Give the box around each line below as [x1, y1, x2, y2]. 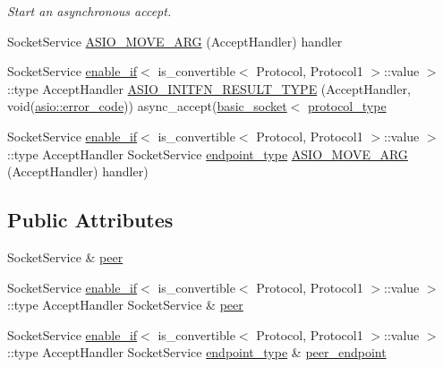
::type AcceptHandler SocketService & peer [7, 295, 243, 314]
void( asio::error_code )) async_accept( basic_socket [7, 97, 287, 115]
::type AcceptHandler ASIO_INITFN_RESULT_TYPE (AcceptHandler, [7, 79, 411, 98]
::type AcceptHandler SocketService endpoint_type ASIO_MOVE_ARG [7, 144, 408, 163]
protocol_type [308, 97, 387, 115]
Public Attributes [7, 206, 174, 234]
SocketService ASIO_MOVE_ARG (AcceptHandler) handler [7, 31, 343, 50]
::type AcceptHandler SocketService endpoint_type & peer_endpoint [7, 343, 387, 362]
